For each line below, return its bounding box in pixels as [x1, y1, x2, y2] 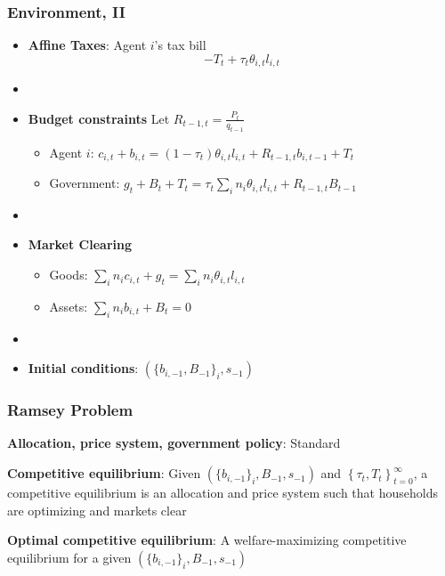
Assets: [49, 296, 88, 315]
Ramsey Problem [7, 399, 133, 421]
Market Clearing [28, 235, 132, 254]
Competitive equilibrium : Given [7, 464, 201, 483]
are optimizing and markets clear [7, 500, 187, 519]
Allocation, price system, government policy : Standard [7, 434, 341, 452]
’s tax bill [154, 36, 206, 54]
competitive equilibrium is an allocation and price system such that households [7, 483, 438, 502]
